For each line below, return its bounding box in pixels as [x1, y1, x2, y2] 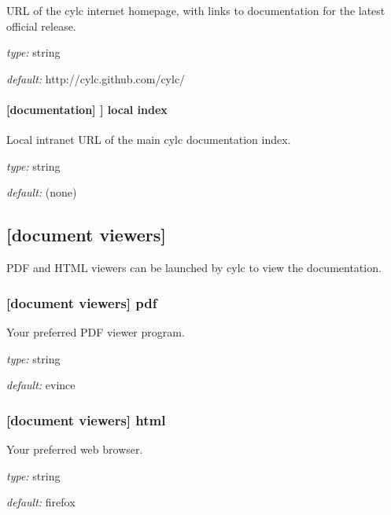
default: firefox [6, 494, 76, 510]
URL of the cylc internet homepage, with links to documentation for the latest [6, 2, 385, 18]
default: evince [6, 377, 76, 393]
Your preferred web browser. [6, 440, 143, 457]
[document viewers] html [6, 410, 166, 429]
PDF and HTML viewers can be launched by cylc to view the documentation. [6, 259, 382, 276]
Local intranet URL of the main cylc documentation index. [6, 131, 291, 148]
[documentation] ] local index [6, 101, 168, 117]
